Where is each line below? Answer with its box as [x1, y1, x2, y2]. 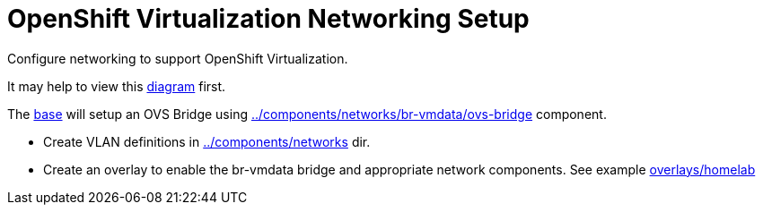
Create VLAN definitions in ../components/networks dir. [43, 133, 371, 149]
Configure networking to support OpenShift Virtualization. [7, 50, 348, 66]
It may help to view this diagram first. [7, 78, 226, 94]
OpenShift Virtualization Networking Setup [7, 4, 530, 34]
